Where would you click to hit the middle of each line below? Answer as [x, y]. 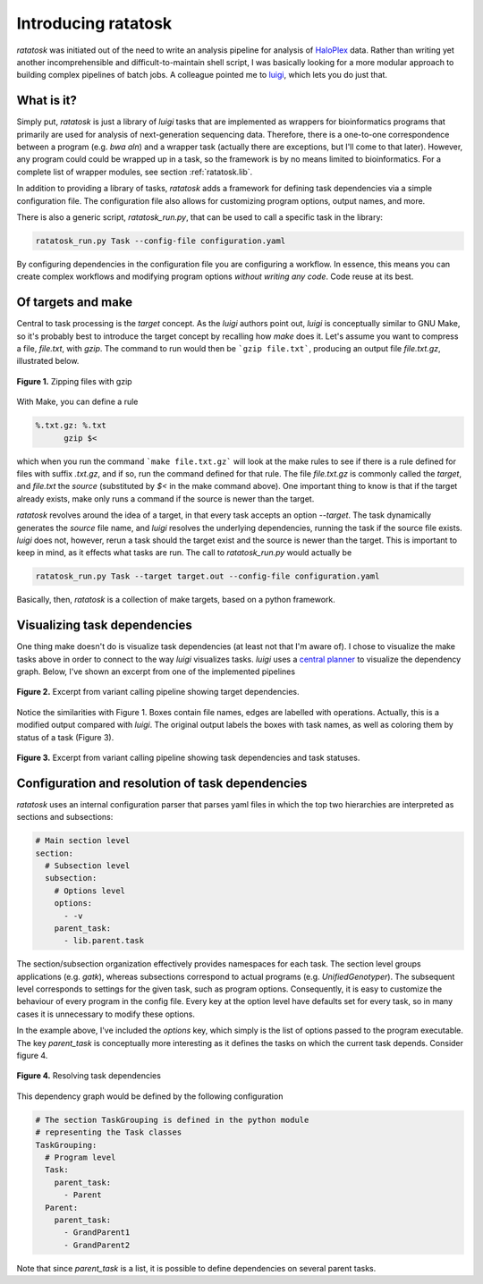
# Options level [89, 891]
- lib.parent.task [104, 941]
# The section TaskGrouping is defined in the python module [172, 1119]
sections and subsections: [65, 817]
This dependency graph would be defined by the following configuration [150, 1096]
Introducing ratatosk [94, 23]
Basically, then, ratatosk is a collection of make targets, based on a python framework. [176, 600]
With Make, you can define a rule [77, 401]
